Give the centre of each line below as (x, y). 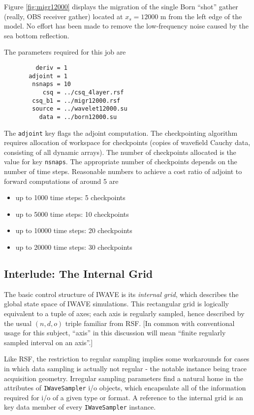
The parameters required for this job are (65, 52)
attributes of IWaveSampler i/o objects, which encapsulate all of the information (125, 388)
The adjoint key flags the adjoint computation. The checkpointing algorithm (121, 133)
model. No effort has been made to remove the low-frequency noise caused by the (126, 26)
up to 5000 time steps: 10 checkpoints (72, 214)
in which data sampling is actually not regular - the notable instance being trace (126, 368)
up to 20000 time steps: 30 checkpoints (74, 247)
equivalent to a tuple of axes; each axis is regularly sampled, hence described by (124, 313)
